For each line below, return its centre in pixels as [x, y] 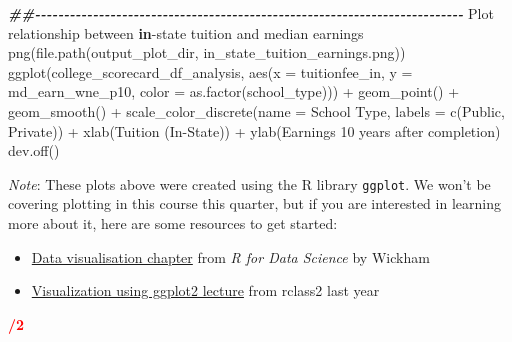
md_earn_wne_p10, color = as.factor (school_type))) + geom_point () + [234, 91]
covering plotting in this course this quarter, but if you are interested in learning [254, 203]
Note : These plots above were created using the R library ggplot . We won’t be [249, 183]
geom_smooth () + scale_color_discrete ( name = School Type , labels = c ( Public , [256, 110]
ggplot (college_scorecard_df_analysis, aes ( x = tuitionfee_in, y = [210, 71]
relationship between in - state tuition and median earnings [186, 32]
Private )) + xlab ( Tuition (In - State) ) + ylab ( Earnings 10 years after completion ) [254, 130]
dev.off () [34, 150]
